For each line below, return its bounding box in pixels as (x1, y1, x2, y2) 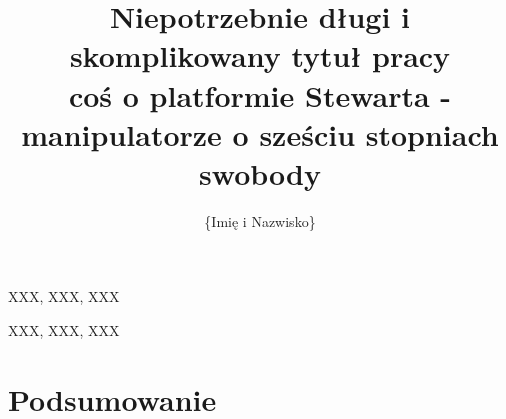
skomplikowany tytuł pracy (69, 35, 451, 76)
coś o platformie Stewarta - (68, 74, 452, 115)
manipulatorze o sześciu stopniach (21, 113, 499, 154)
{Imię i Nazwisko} (204, 210, 316, 231)
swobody (199, 152, 321, 193)
